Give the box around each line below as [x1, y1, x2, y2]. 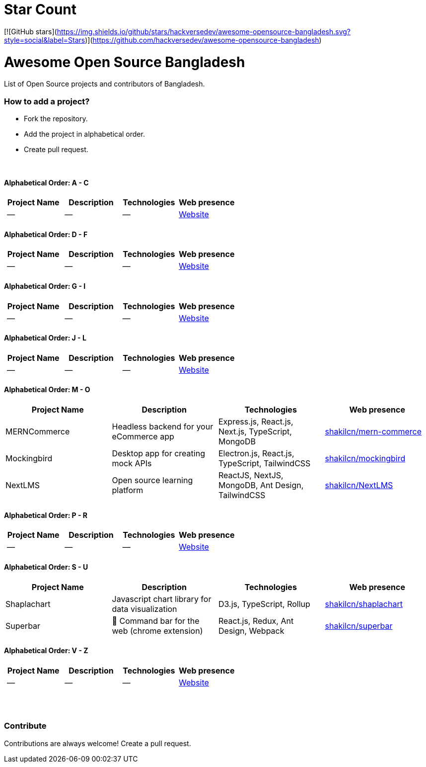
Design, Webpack [218, 625, 284, 636]
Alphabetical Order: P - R [4, 511, 88, 519]
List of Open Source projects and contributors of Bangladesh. [4, 80, 205, 88]
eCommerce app [112, 431, 174, 442]
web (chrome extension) [112, 625, 203, 636]
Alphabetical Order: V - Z [4, 646, 88, 655]
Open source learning [112, 475, 193, 486]
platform [112, 485, 143, 496]
